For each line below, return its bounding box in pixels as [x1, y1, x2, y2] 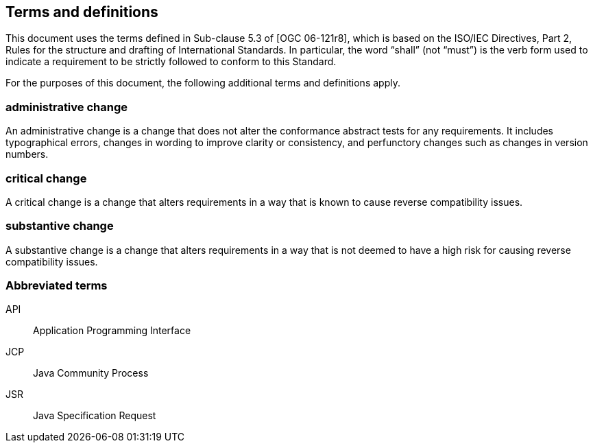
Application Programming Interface [33, 325, 191, 337]
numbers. [5, 148, 49, 161]
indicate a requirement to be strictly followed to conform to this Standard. [5, 56, 337, 68]
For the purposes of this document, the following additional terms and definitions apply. [5, 77, 400, 89]
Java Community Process [33, 367, 149, 379]
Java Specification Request [33, 410, 156, 422]
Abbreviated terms [5, 279, 108, 293]
